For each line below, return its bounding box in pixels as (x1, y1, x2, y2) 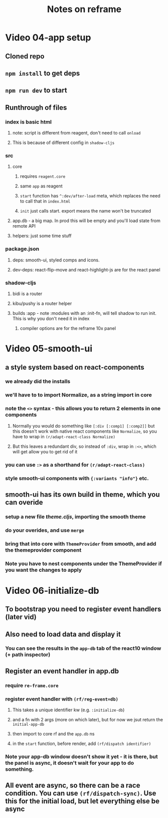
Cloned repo (5, 52, 45, 60)
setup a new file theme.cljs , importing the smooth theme (5, 513, 146, 520)
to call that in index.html (20, 198, 71, 204)
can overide (5, 498, 44, 507)
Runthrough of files (5, 103, 67, 112)
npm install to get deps (5, 69, 80, 78)
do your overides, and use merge (5, 526, 84, 533)
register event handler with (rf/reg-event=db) (5, 695, 119, 702)
